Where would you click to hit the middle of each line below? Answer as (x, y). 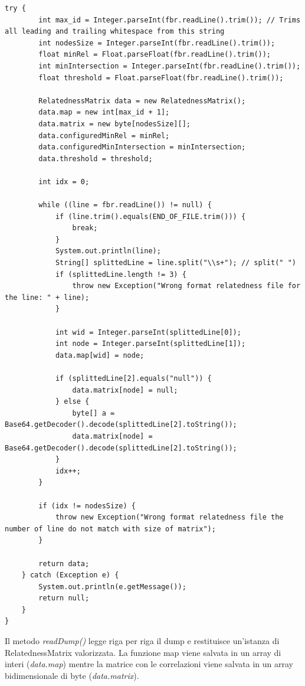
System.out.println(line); (108, 251)
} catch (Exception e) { (70, 575)
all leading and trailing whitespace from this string (115, 32)
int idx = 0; (64, 182)
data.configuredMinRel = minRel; (104, 135)
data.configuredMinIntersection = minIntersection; (142, 147)
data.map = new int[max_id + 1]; (104, 112)
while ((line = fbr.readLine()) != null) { (125, 205)
